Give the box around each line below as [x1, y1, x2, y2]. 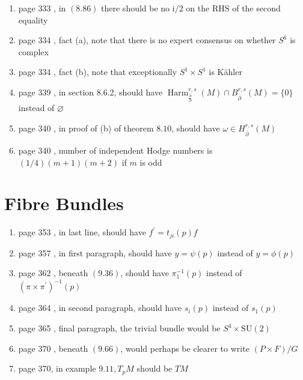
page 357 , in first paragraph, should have [18, 246, 172, 259]
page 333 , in [18, 2, 66, 14]
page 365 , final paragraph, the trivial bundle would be [18, 322, 221, 334]
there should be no [101, 2, 170, 14]
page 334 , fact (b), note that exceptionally [18, 65, 177, 78]
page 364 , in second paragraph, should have [18, 301, 182, 314]
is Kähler [209, 65, 242, 78]
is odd [139, 155, 162, 168]
